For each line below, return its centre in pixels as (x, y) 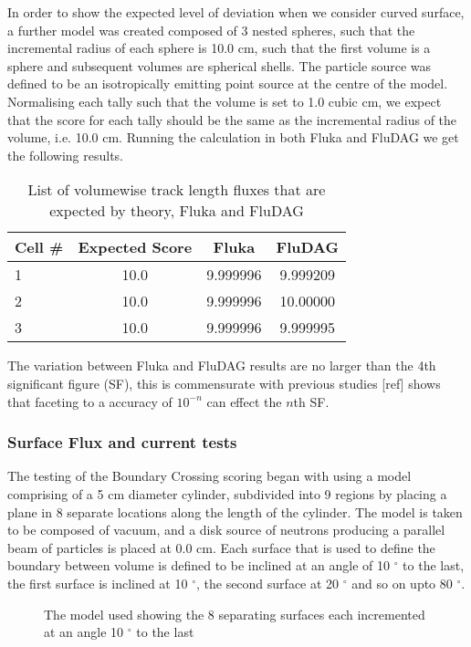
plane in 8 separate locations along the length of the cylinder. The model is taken (235, 511)
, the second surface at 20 (267, 583)
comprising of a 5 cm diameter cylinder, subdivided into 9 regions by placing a (227, 493)
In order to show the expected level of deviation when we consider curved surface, (236, 12)
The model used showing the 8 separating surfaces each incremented (235, 614)
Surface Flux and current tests (122, 442)
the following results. (65, 155)
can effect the (244, 401)
